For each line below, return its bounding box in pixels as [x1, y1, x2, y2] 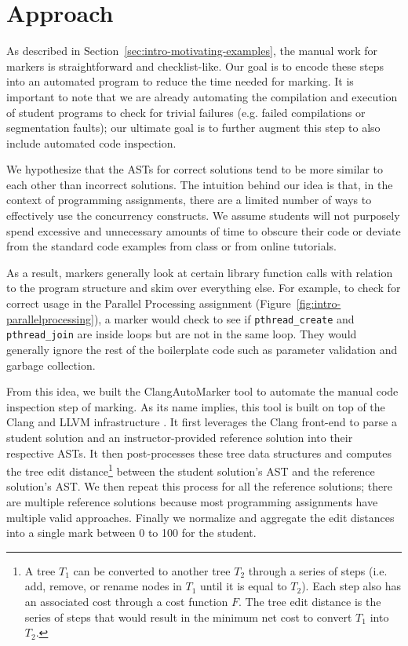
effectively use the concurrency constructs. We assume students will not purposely [6, 207, 400, 224]
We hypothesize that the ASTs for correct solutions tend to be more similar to [6, 161, 384, 177]
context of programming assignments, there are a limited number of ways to [6, 192, 372, 208]
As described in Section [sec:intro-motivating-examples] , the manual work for [6, 42, 377, 59]
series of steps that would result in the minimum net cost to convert [24, 608, 352, 625]
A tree [24, 562, 56, 578]
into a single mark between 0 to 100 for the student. [6, 524, 257, 541]
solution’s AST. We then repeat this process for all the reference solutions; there [6, 478, 392, 495]
